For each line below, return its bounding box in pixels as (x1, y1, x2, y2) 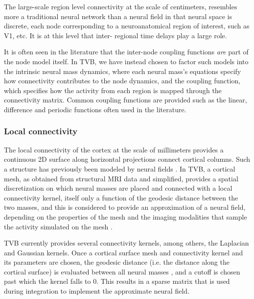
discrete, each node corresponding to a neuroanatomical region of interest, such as (4, 21, 250, 31)
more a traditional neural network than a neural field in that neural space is (4, 11, 232, 21)
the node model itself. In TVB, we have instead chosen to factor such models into (4, 56, 249, 66)
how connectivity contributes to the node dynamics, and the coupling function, (4, 75, 241, 86)
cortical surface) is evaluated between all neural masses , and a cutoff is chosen (4, 266, 240, 276)
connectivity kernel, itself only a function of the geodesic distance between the (4, 192, 238, 202)
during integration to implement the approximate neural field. (4, 286, 189, 296)
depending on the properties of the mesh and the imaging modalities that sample (4, 211, 247, 222)
